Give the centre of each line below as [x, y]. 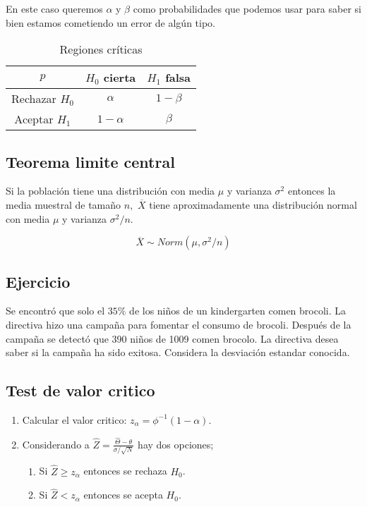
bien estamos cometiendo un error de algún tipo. [110, 22]
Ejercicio [38, 281]
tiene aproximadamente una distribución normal [253, 204]
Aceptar [34, 119]
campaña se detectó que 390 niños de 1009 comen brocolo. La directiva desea [172, 338]
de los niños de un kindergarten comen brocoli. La [238, 311]
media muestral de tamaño [64, 204]
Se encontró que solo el [55, 311]
